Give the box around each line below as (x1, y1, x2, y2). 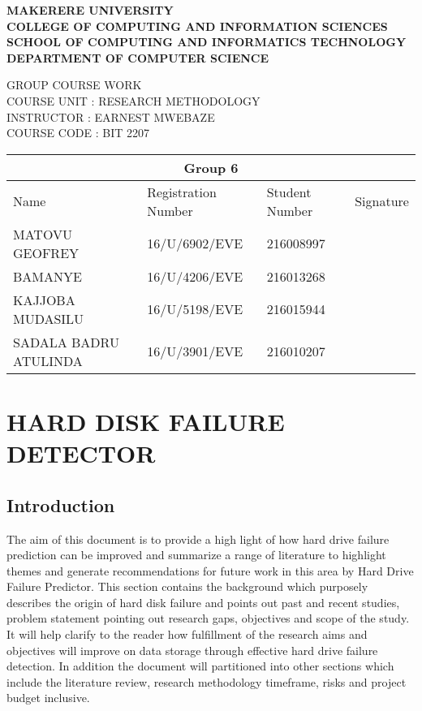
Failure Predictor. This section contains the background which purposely (6, 578, 368, 595)
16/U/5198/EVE (147, 299, 243, 319)
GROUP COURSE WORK (6, 76, 142, 93)
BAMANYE (13, 266, 82, 286)
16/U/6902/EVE (147, 234, 243, 253)
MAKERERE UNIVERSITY (6, 2, 174, 18)
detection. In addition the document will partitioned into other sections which (6, 657, 394, 674)
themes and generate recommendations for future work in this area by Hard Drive (6, 562, 414, 579)
